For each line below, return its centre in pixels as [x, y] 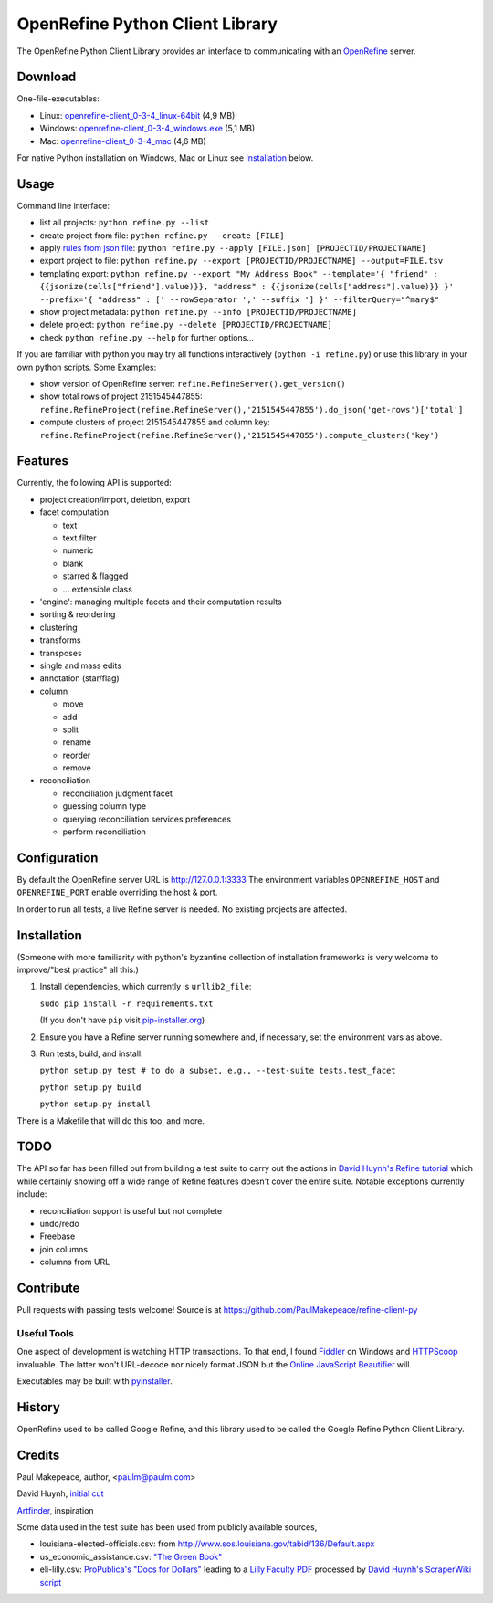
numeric [78, 550]
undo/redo [59, 1223]
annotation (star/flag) [79, 678]
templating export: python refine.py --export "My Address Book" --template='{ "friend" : [239, 273]
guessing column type [104, 806]
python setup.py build [90, 1087]
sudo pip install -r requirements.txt [126, 1003]
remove [77, 768]
